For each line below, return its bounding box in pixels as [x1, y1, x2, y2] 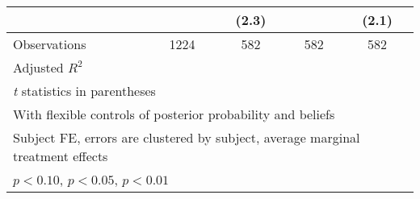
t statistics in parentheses [13, 81, 156, 100]
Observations [13, 35, 86, 53]
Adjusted [13, 58, 64, 77]
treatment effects [13, 147, 108, 165]
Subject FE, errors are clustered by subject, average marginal [13, 128, 360, 147]
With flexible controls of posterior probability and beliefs [13, 105, 335, 123]
